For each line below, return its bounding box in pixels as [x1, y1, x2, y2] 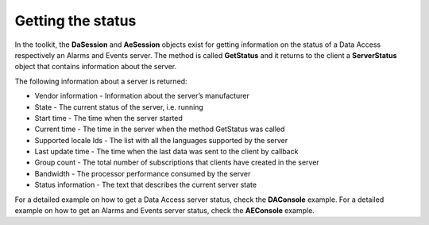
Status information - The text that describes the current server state [34, 180, 257, 190]
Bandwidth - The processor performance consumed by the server [34, 169, 251, 178]
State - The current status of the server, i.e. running [34, 102, 204, 111]
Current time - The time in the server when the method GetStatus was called [34, 124, 285, 134]
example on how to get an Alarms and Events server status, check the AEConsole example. [14, 206, 315, 215]
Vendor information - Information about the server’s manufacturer [34, 91, 249, 101]
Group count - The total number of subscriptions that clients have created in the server [34, 157, 319, 167]
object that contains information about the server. [14, 62, 177, 72]
